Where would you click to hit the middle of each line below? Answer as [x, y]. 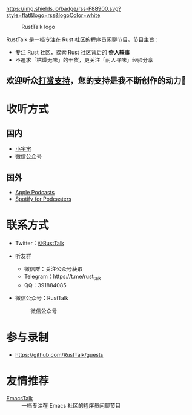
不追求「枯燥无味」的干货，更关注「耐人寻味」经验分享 [84, 60]
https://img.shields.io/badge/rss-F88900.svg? [64, 9]
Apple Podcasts [35, 193]
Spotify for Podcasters [43, 199]
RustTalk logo [38, 27]
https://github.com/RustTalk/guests [59, 354]
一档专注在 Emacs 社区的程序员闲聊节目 [71, 405]
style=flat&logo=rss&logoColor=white [53, 15]
